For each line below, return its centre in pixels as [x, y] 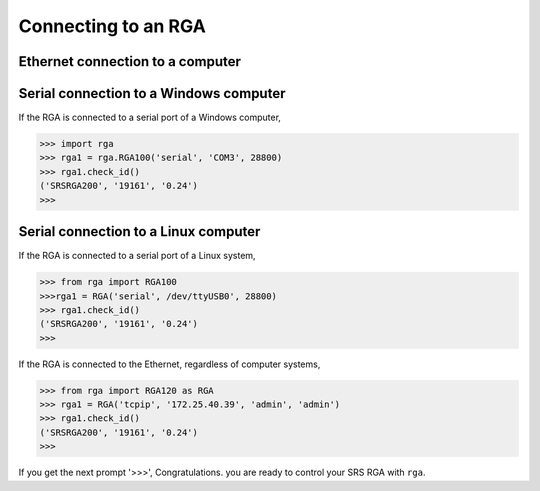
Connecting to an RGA [112, 26]
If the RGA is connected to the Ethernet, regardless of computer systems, [169, 364]
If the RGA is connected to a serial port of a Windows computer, [150, 117]
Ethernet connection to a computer [130, 61]
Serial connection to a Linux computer [139, 231]
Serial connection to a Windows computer [152, 93]
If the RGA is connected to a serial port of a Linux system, [137, 256]
